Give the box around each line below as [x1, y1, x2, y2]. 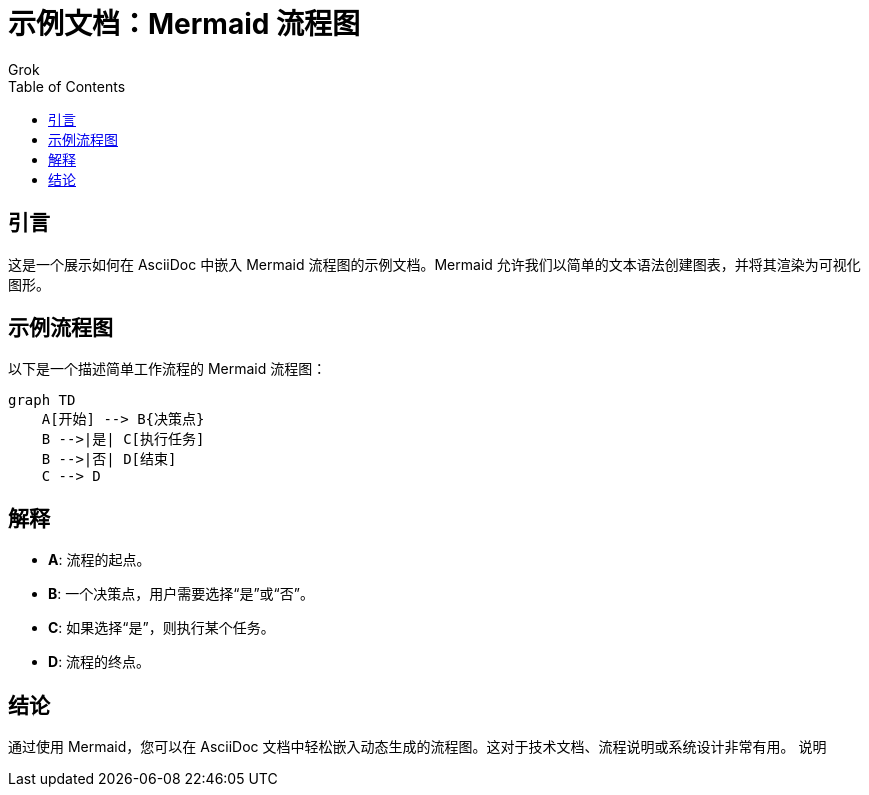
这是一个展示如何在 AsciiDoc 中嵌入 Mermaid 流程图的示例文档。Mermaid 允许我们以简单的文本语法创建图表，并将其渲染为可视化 [8, 255, 861, 273]
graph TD [8, 392, 76, 409]
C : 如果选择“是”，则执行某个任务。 [48, 619, 275, 637]
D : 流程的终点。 [48, 653, 151, 671]
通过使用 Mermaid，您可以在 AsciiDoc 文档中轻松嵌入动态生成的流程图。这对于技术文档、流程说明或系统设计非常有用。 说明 [8, 738, 827, 756]
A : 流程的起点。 [48, 551, 151, 569]
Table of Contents [8, 77, 126, 95]
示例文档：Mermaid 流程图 [8, 7, 361, 41]
